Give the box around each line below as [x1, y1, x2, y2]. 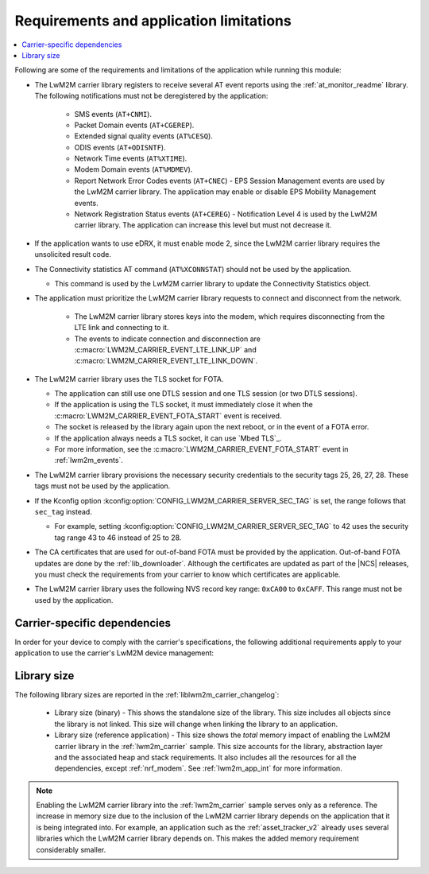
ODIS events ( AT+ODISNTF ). [74, 142, 166, 152]
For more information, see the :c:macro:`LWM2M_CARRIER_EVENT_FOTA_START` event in [54, 445, 349, 454]
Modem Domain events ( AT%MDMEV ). [74, 165, 193, 174]
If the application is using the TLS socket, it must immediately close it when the [54, 400, 313, 410]
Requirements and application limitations [14, 12, 292, 29]
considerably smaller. [36, 845, 106, 854]
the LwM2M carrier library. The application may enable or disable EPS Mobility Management [74, 187, 377, 196]
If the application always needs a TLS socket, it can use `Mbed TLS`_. [54, 433, 282, 443]
